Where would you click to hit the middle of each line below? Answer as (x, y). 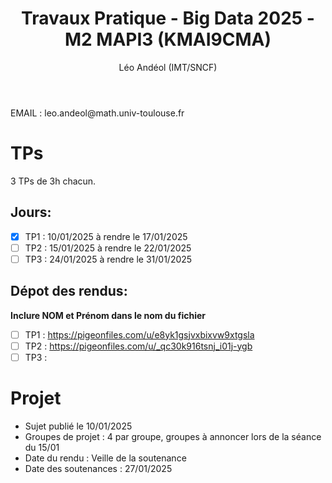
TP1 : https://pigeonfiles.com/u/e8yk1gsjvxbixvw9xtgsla (139, 334)
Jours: (31, 212)
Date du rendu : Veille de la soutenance (105, 458)
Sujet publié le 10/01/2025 (78, 426)
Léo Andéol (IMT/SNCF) (168, 67)
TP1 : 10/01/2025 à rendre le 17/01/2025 (106, 236)
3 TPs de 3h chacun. (53, 181)
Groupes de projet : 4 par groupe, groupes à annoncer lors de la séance (173, 436)
